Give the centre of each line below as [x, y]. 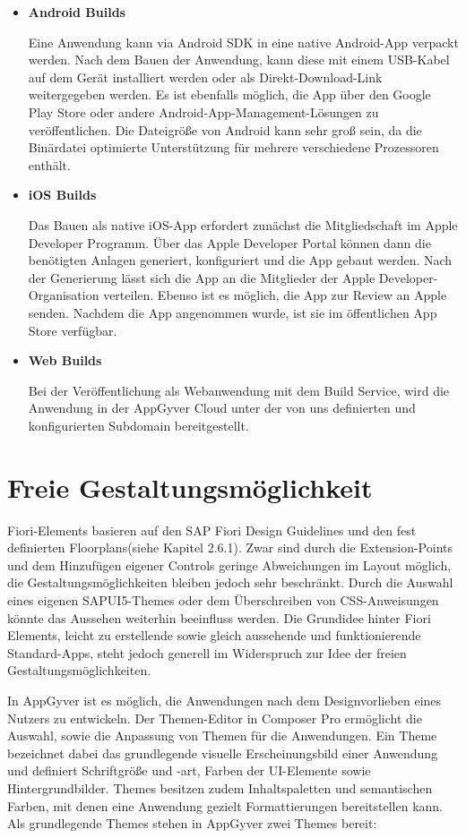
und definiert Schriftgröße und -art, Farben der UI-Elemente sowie [189, 770]
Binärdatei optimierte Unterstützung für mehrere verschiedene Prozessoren [233, 147]
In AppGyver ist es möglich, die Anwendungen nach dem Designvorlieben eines [224, 700]
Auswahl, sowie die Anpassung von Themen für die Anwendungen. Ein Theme [222, 735]
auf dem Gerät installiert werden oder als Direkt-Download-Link [205, 77]
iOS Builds [62, 195]
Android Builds [77, 12]
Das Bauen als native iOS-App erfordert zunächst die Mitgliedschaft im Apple [243, 224]
